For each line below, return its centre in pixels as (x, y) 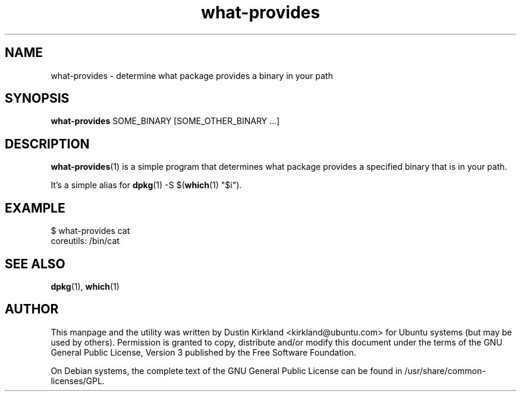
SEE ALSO (35, 264)
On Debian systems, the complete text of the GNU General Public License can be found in (227, 370)
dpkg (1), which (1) (85, 286)
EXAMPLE (35, 208)
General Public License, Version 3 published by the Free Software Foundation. (203, 352)
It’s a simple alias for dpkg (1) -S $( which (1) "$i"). (146, 185)
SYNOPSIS (37, 99)
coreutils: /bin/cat (85, 241)
